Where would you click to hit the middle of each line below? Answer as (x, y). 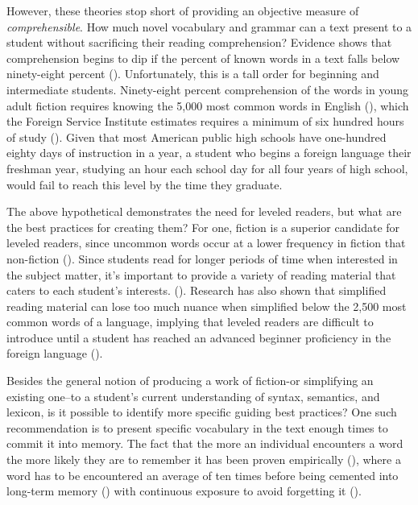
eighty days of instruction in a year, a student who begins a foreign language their (209, 153)
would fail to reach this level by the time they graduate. (145, 184)
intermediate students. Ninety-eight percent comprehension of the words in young (208, 89)
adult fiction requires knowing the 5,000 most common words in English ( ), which (208, 105)
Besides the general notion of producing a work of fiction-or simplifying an (190, 381)
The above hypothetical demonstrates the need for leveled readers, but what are (204, 211)
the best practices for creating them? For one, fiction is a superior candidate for (203, 227)
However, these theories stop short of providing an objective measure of (183, 10)
